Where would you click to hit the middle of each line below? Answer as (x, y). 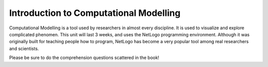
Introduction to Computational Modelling (95, 13)
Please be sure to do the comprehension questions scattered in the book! (84, 58)
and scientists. (24, 48)
